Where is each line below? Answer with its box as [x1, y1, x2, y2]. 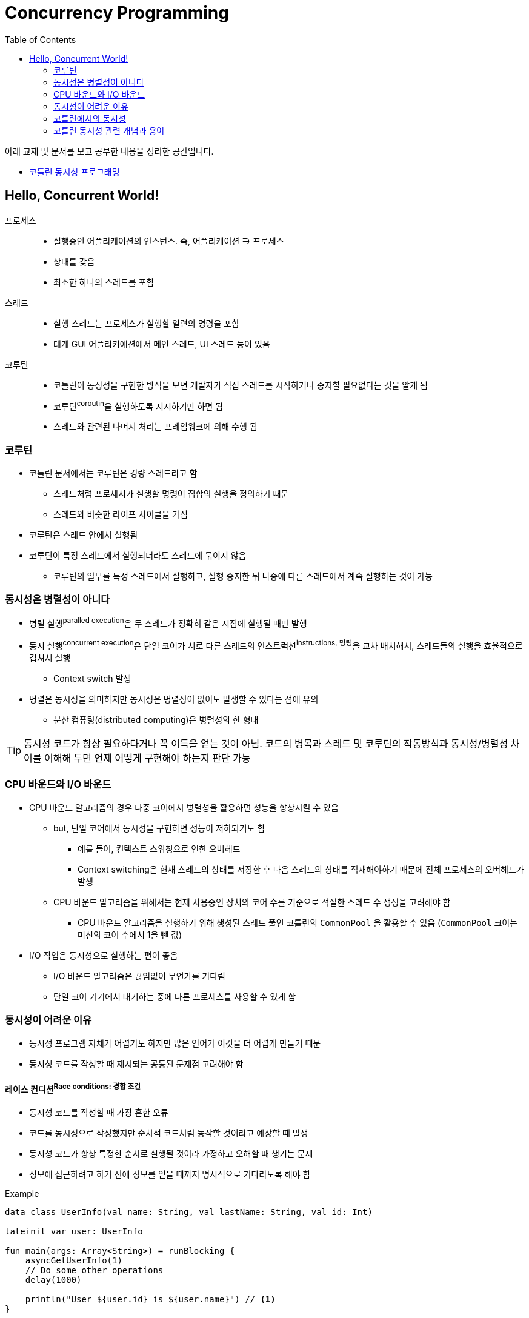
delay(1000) [25, 1275, 82, 1285]
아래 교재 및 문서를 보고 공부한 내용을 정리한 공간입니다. [5, 145, 214, 156]
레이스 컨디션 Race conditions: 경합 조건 [5, 1082, 141, 1094]
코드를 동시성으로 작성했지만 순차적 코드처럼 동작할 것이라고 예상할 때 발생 [29, 1128, 308, 1139]
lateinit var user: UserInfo [5, 1226, 143, 1237]
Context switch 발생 [53, 673, 131, 684]
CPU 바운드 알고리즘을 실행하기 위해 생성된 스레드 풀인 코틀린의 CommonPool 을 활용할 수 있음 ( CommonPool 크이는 [78, 917, 518, 928]
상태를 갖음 [53, 256, 95, 267]
